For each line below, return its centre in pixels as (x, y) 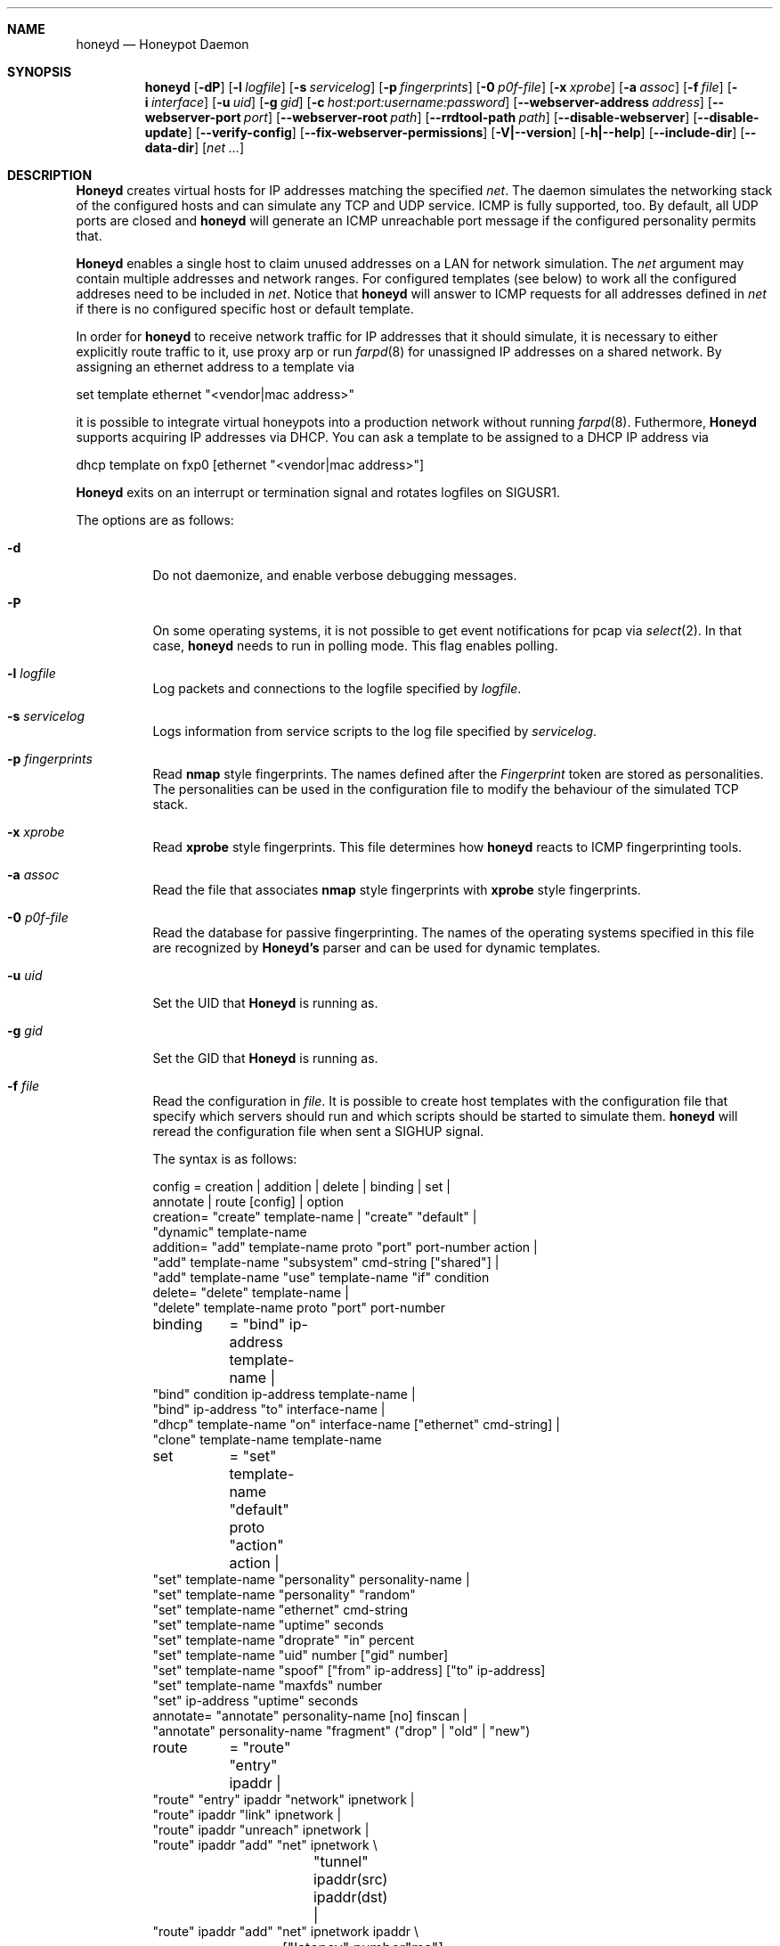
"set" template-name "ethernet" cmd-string (280, 1610)
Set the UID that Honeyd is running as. (265, 1003)
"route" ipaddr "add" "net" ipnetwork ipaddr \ (286, 1931)
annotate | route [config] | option (248, 1202)
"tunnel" (341, 1861)
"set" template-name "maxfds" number (268, 1685)
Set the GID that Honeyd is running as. (265, 1058)
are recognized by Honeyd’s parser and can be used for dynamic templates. (377, 948)
